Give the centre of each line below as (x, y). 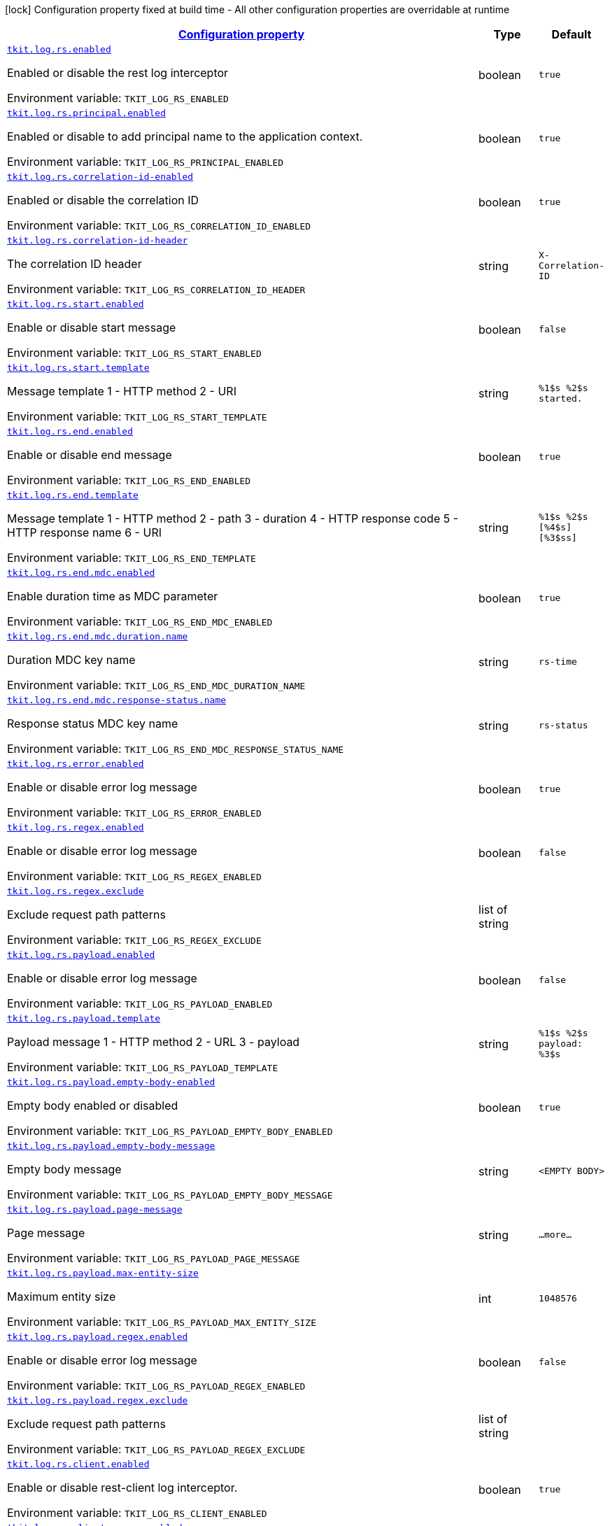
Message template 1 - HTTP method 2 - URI (122, 391)
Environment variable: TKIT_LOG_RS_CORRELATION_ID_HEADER (156, 289)
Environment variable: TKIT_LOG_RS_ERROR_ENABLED (134, 812)
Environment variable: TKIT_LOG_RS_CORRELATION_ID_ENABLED (159, 225)
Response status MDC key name (93, 723)
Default (572, 34)
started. (561, 398)
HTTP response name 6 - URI (84, 532)
